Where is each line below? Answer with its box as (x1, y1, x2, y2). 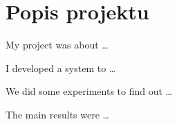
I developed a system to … (6, 60, 116, 75)
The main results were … (6, 107, 109, 121)
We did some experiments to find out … (6, 84, 172, 98)
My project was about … (6, 37, 109, 52)
